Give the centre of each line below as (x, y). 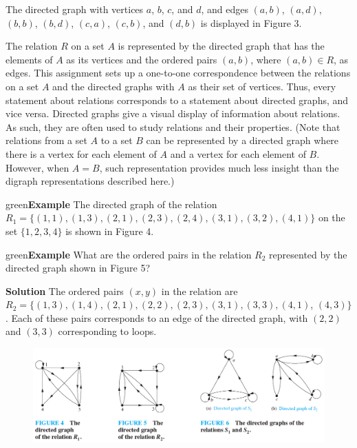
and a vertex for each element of (238, 153)
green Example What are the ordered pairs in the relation (129, 254)
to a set (117, 140)
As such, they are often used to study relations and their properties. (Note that (173, 126)
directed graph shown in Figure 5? (78, 268)
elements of (29, 59)
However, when (37, 167)
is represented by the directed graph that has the (221, 46)
